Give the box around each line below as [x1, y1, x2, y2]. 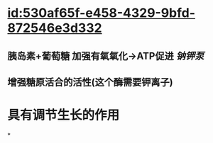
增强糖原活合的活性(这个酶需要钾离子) [7, 76, 173, 88]
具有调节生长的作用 [7, 108, 120, 123]
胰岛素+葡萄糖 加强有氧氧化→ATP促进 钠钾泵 [7, 50, 204, 62]
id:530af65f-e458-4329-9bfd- [7, 5, 196, 21]
